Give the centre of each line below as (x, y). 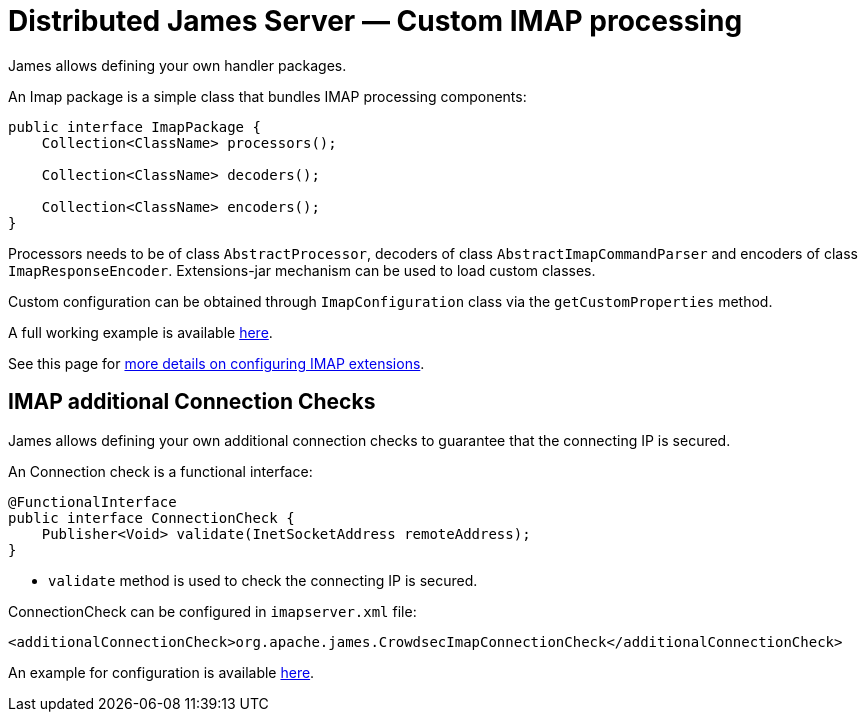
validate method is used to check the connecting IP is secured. (263, 580)
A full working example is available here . (140, 332)
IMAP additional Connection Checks (192, 402)
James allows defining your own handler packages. (177, 65)
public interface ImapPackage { (134, 126)
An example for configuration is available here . (161, 672)
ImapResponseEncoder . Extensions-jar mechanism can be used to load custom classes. (302, 270)
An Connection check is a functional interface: (160, 471)
